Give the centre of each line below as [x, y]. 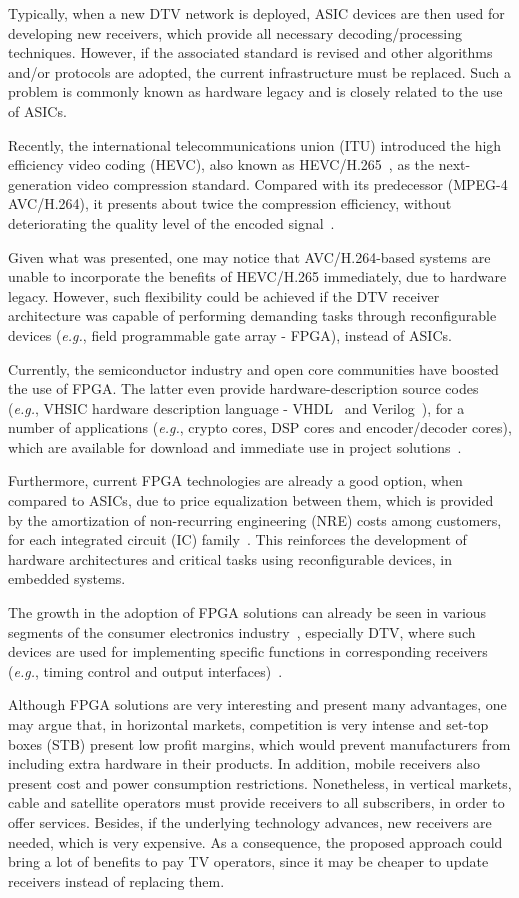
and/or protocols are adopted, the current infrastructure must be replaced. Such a [260, 71]
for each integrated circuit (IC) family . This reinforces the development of [237, 539]
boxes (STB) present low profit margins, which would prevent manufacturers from [259, 743]
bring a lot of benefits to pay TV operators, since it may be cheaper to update [248, 861]
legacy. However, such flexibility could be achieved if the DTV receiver [224, 295]
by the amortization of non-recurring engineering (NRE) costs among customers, [255, 519]
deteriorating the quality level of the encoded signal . [171, 222]
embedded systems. [67, 578]
